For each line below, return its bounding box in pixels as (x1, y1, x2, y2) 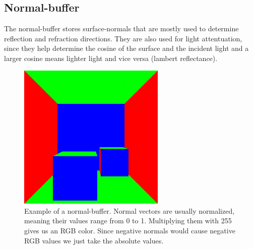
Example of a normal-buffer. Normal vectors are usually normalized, (24, 205, 235, 216)
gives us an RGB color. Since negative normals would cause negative (24, 225, 235, 235)
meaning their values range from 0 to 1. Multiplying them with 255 (24, 215, 232, 226)
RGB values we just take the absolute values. (24, 235, 164, 245)
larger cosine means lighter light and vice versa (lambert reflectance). (4, 52, 218, 63)
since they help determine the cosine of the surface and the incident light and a (4, 43, 249, 53)
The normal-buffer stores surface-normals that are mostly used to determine (4, 23, 239, 34)
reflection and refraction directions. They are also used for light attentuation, (4, 33, 242, 43)
